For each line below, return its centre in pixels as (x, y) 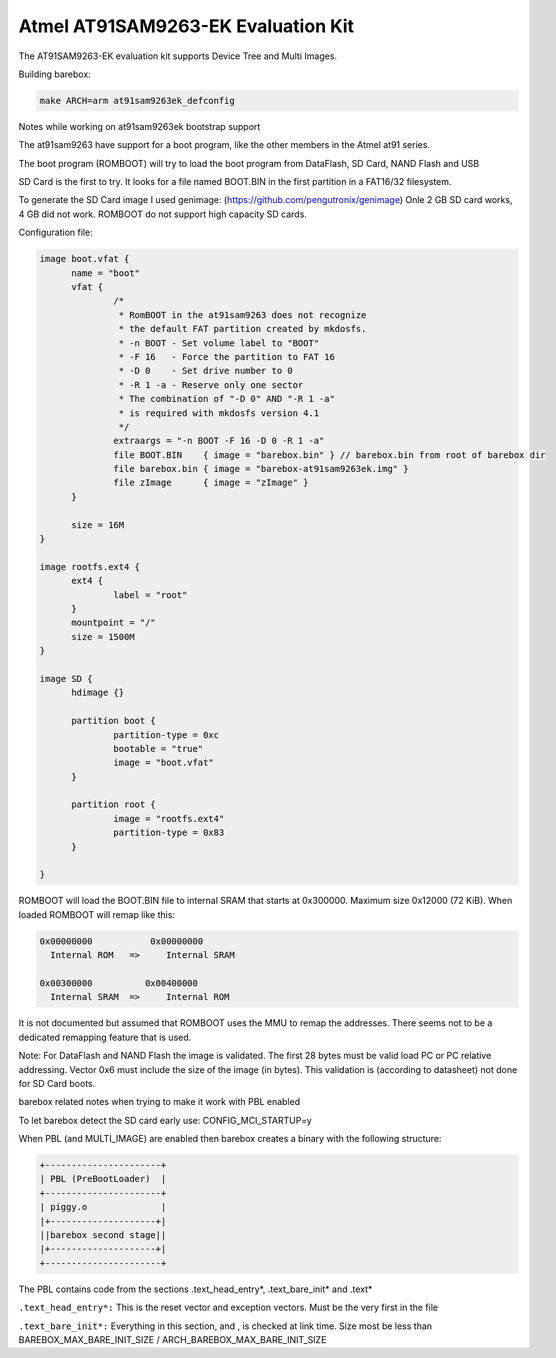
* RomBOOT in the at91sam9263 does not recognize (242, 314)
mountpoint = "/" (114, 623)
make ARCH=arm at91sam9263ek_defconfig (137, 100)
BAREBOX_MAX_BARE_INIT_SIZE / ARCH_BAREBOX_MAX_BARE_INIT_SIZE (172, 1339)
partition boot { (114, 721)
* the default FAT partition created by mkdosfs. (242, 329)
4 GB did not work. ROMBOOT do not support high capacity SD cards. (162, 214)
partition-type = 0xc (166, 734)
